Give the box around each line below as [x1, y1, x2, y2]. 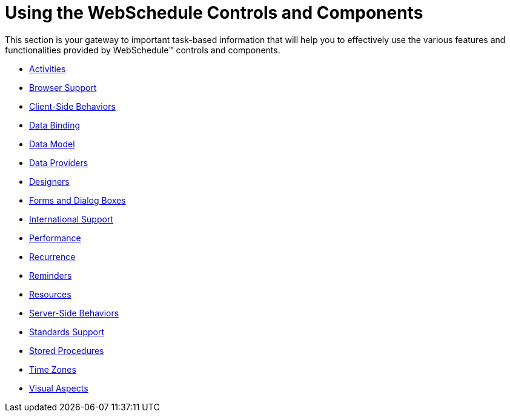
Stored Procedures [29, 345, 104, 356]
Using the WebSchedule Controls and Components [5, 2, 423, 23]
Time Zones [29, 364, 76, 375]
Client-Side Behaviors [29, 101, 116, 112]
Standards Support [29, 326, 105, 337]
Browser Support [29, 82, 97, 93]
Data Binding [29, 119, 81, 130]
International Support [29, 213, 113, 224]
